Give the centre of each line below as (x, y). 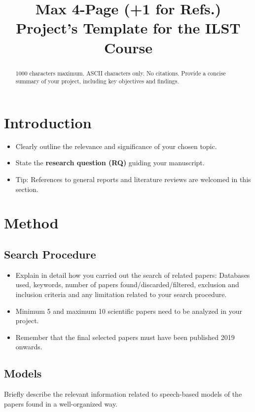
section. (27, 189)
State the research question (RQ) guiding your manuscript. (110, 163)
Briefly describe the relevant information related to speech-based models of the (123, 394)
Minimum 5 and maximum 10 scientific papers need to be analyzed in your (129, 311)
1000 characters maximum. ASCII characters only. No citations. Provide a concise (121, 73)
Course (128, 47)
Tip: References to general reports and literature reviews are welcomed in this (133, 179)
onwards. (29, 347)
